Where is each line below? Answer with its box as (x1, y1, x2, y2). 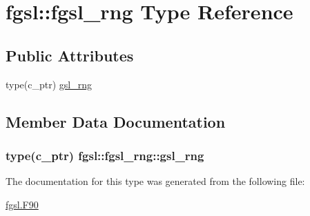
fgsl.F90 (6, 197, 39, 211)
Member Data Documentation (6, 110, 226, 132)
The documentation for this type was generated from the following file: (6, 174, 305, 188)
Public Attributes (6, 44, 134, 66)
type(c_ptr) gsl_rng (6, 77, 93, 91)
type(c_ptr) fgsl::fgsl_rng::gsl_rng (6, 146, 204, 164)
